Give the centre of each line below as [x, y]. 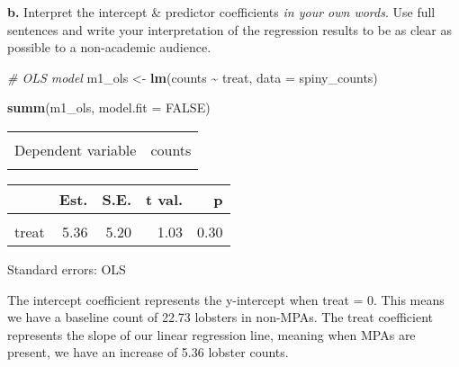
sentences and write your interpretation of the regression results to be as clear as [229, 29]
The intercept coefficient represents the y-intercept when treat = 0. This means [226, 299]
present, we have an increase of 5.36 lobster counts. [148, 352]
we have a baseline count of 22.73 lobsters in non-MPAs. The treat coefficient [220, 317]
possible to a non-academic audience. [109, 47]
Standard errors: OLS [67, 269]
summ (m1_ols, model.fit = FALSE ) [109, 107]
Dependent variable [76, 149]
